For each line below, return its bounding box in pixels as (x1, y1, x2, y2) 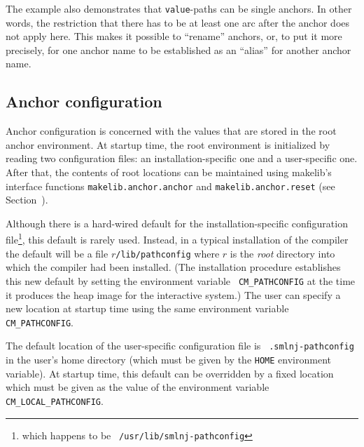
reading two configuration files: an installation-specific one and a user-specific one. (6, 151, 358, 166)
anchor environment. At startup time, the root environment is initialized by (6, 137, 330, 152)
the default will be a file (6, 246, 108, 260)
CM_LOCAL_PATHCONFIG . (6, 393, 104, 408)
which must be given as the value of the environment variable (6, 380, 269, 394)
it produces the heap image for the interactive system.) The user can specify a (6, 287, 341, 302)
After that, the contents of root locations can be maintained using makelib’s (6, 165, 332, 180)
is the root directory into (230, 246, 335, 260)
